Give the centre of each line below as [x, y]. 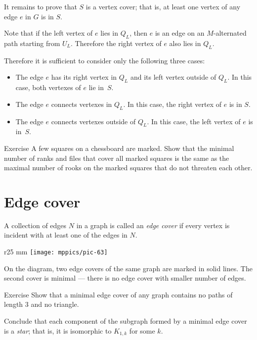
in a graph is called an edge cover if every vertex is [153, 225]
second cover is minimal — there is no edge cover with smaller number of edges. [125, 278]
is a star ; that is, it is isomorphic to [58, 330]
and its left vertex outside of [173, 77]
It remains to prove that [41, 6]
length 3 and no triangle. [42, 304]
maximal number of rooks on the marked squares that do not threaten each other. [128, 168]
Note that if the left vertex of [48, 33]
